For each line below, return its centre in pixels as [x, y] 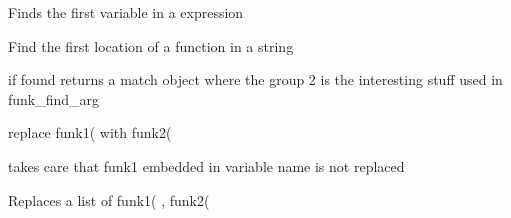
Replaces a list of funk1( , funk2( [109, 199]
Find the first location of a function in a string [151, 45]
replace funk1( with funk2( [90, 132]
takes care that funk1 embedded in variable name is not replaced [206, 165]
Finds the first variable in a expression [126, 12]
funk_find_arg [54, 98]
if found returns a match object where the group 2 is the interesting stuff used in [255, 79]
